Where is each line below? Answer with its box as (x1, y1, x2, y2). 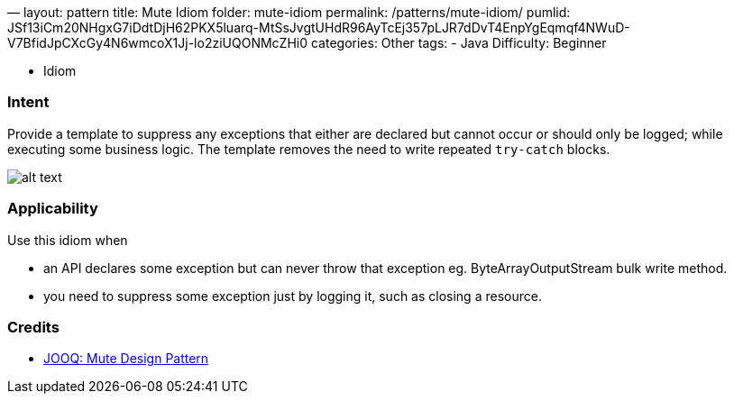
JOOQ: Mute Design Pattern (43, 351, 209, 367)
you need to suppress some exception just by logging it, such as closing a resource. (43, 287, 542, 304)
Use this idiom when (7, 232, 128, 248)
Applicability (7, 199, 98, 218)
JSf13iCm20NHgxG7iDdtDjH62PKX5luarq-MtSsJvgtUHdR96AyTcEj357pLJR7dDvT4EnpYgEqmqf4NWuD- (7, 20, 630, 35)
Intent (7, 93, 50, 112)
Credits (7, 317, 60, 336)
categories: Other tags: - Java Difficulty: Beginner (310, 35, 607, 50)
